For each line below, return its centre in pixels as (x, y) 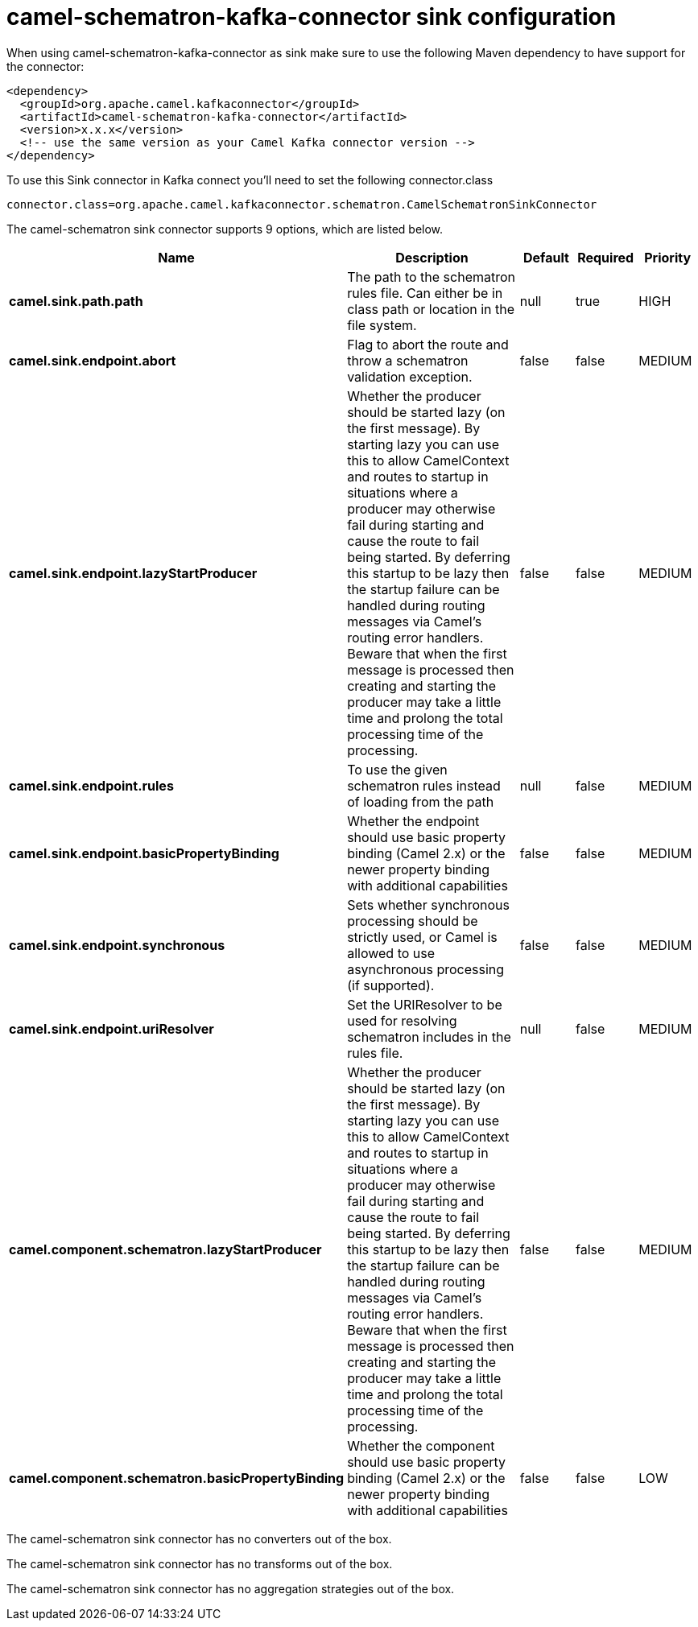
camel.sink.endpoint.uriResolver (112, 1028)
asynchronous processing (426, 969)
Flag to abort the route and (428, 344)
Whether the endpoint (413, 821)
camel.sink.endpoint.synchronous (117, 945)
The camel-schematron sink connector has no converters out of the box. (199, 1538)
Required (606, 257)
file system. (382, 325)
